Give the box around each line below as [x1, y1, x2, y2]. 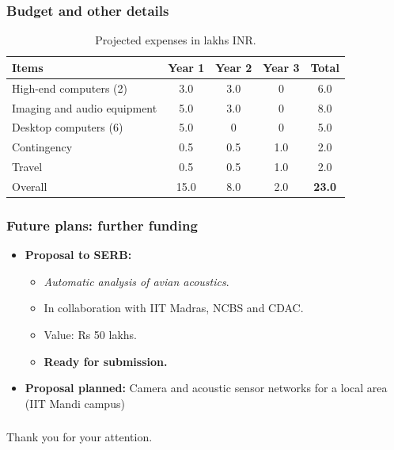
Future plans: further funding [6, 215, 198, 235]
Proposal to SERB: [25, 246, 132, 263]
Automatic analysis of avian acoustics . [44, 273, 229, 289]
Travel [12, 158, 43, 175]
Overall [12, 177, 47, 194]
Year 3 [263, 59, 300, 75]
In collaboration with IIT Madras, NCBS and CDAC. [44, 299, 304, 316]
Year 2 [215, 59, 252, 75]
